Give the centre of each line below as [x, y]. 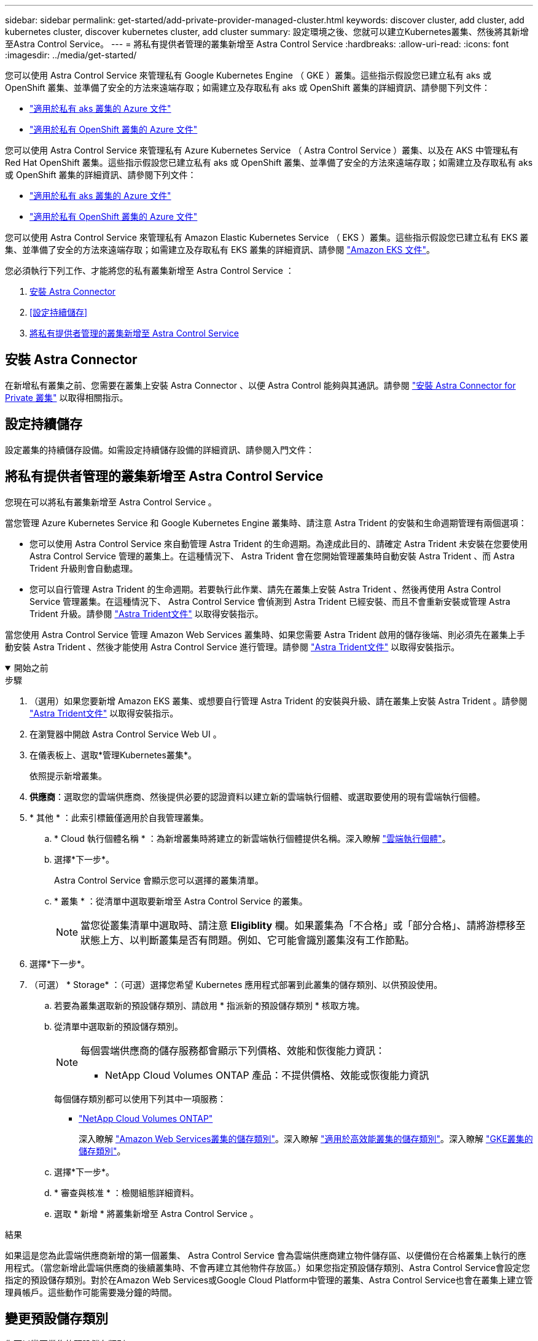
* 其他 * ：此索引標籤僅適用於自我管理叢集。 [119, 817]
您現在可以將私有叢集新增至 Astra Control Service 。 [111, 502]
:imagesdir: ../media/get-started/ [71, 55]
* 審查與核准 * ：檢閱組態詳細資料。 [127, 1192]
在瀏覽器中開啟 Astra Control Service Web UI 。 [126, 734]
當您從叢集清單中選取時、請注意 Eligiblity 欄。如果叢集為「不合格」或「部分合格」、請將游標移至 [303, 925]
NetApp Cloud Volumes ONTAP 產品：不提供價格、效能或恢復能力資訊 [267, 1075]
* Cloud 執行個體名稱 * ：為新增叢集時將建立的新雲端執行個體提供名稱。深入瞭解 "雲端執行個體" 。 [252, 838]
